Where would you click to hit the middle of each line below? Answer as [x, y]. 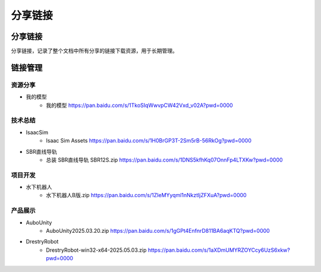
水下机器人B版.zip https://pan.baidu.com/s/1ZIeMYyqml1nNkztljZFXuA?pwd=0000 [146, 195]
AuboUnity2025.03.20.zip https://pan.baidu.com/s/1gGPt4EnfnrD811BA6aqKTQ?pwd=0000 [158, 230]
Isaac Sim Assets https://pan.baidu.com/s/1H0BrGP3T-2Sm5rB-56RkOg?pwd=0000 [149, 141]
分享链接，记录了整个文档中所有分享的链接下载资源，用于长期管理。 [94, 51]
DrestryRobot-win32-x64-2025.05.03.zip [96, 250]
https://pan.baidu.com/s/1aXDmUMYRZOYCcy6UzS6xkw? [219, 250]
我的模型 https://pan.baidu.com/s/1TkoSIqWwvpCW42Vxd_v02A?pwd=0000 [139, 105]
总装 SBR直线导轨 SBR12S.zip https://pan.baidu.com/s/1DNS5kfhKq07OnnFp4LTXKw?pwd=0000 [164, 160]
